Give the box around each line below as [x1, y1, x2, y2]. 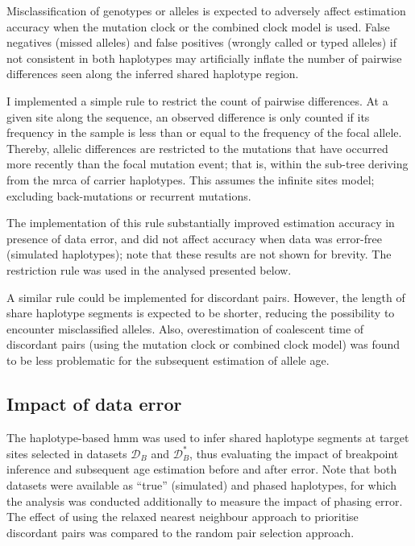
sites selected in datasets [6, 445, 127, 461]
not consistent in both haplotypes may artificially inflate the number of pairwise [6, 49, 402, 66]
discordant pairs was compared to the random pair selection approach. [6, 523, 355, 540]
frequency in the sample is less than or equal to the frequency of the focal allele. [6, 124, 402, 141]
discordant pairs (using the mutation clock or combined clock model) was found [6, 336, 400, 353]
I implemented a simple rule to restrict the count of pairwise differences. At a [6, 92, 388, 109]
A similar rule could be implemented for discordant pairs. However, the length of [6, 288, 405, 305]
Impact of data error [6, 391, 182, 416]
